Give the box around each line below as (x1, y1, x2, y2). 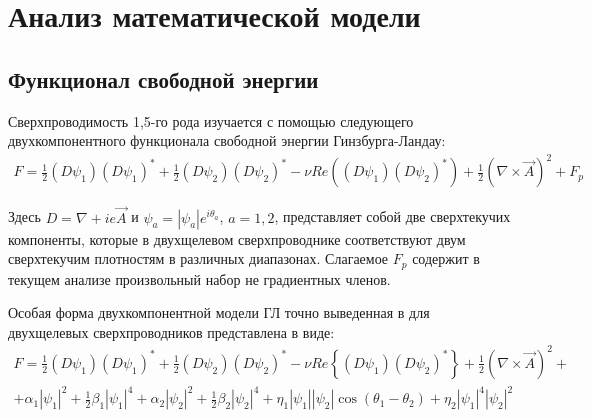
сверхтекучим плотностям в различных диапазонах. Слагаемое (8, 248, 389, 269)
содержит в (412, 248, 480, 269)
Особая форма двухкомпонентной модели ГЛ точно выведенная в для (8, 302, 430, 323)
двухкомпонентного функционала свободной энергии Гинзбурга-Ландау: (8, 130, 446, 151)
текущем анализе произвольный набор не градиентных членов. (8, 268, 391, 289)
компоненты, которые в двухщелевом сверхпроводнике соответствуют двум (8, 228, 466, 249)
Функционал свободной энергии (8, 63, 319, 94)
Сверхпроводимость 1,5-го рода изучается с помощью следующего (8, 110, 414, 131)
